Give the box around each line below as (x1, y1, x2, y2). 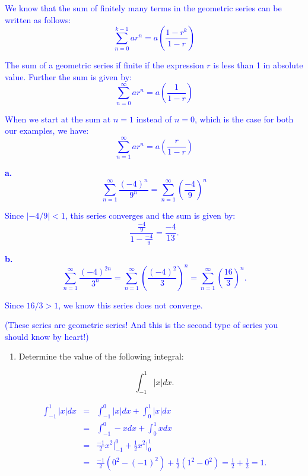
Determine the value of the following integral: (18, 350, 184, 362)
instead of (136, 112, 172, 125)
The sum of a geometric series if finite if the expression (5, 59, 204, 71)
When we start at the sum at (5, 112, 111, 125)
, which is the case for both (194, 112, 294, 125)
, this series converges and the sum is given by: (65, 209, 236, 222)
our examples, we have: (5, 124, 89, 137)
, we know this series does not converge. (58, 298, 203, 311)
